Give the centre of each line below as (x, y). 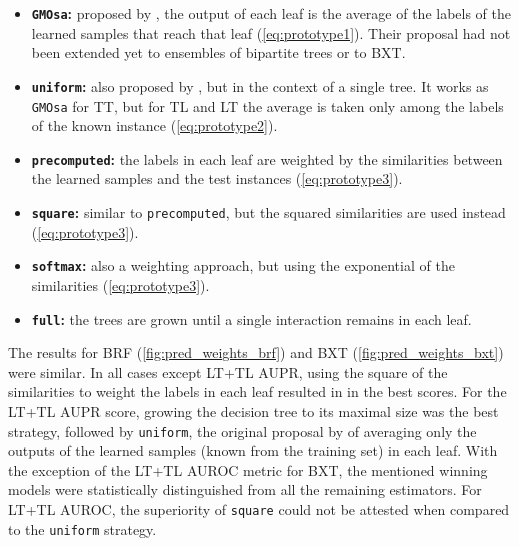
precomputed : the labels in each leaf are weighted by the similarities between (267, 158)
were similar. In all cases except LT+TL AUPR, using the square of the (228, 371)
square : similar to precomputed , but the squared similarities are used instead (268, 212)
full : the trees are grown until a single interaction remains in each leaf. (251, 318)
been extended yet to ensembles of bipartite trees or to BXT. (218, 52)
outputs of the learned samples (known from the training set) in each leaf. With (253, 450)
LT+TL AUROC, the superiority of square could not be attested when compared (259, 508)
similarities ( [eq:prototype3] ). (120, 284)
